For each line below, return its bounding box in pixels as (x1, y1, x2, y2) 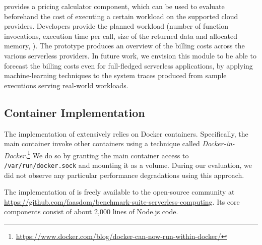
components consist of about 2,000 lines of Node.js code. (4, 206, 178, 217)
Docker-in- (202, 138, 235, 149)
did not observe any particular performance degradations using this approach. (4, 169, 244, 180)
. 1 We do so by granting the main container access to (25, 148, 189, 160)
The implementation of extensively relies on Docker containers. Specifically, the (4, 128, 248, 139)
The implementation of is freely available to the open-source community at (4, 187, 235, 197)
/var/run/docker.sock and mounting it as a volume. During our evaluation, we (4, 159, 252, 170)
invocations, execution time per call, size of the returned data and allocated (4, 30, 238, 41)
